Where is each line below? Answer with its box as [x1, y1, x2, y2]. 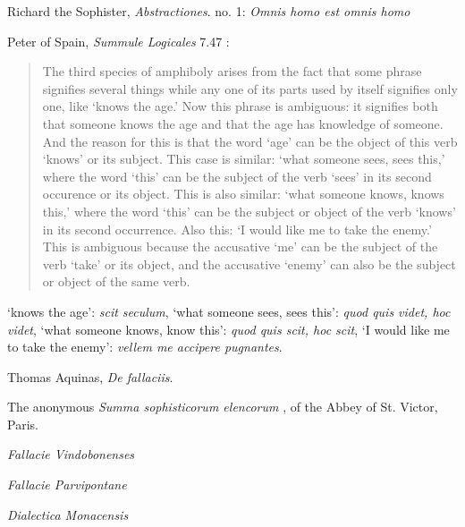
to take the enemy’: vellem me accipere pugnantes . [7, 337, 283, 356]
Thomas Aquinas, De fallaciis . [7, 367, 173, 386]
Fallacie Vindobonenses [7, 445, 135, 463]
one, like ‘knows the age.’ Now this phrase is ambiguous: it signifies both [42, 97, 438, 115]
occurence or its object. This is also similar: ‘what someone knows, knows [42, 184, 444, 203]
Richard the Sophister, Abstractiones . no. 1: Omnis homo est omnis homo [7, 2, 410, 20]
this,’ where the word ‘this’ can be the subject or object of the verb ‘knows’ [42, 201, 456, 220]
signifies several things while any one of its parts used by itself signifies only [42, 79, 458, 98]
